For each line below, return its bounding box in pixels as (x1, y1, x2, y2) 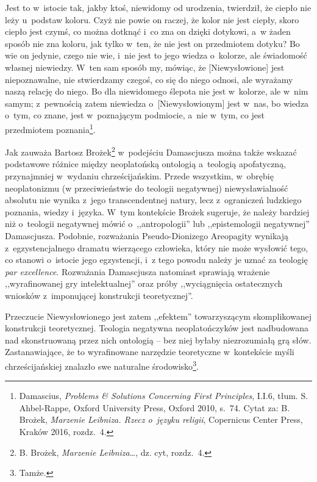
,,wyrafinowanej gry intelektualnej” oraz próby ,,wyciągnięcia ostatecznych (5, 277, 283, 290)
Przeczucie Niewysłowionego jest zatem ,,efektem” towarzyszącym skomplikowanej (5, 309, 312, 322)
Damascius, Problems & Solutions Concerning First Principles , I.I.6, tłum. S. (19, 389, 308, 402)
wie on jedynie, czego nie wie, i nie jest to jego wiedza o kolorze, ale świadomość (5, 49, 307, 62)
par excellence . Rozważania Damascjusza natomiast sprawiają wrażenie (5, 265, 270, 278)
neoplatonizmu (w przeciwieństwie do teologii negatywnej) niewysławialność (5, 181, 288, 194)
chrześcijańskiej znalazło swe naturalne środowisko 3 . (5, 358, 199, 372)
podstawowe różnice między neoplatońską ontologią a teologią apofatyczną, (5, 157, 287, 170)
